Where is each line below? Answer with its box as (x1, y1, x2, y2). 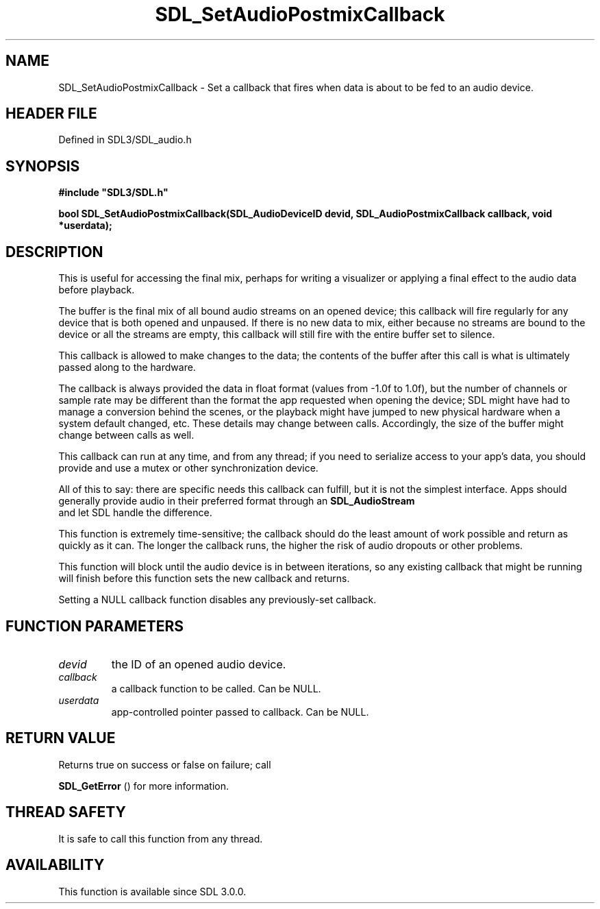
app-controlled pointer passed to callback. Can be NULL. (111, 705, 369, 718)
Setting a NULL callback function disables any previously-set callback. (58, 594, 377, 606)
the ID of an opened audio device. (111, 657, 286, 671)
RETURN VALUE (5, 729, 116, 747)
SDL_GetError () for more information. (58, 779, 229, 792)
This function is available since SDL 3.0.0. (58, 885, 247, 897)
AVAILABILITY (5, 856, 105, 874)
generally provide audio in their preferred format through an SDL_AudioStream (58, 495, 415, 507)
